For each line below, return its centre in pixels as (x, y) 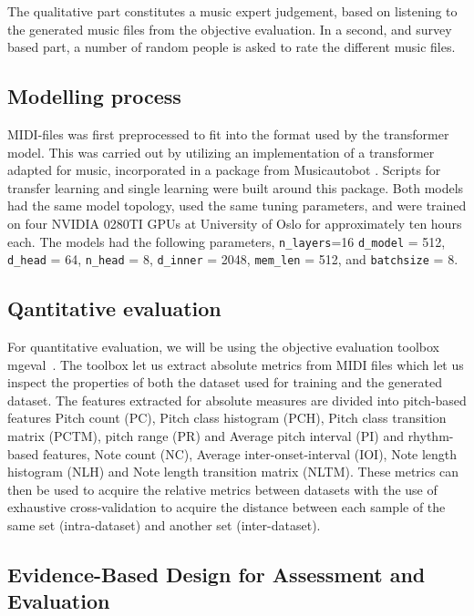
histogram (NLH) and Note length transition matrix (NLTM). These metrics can (233, 472)
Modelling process (94, 96)
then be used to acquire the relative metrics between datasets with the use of (222, 489)
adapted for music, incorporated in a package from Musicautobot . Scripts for (224, 170)
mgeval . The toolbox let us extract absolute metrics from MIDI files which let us (236, 364)
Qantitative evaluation (114, 308)
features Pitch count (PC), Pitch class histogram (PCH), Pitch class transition (227, 418)
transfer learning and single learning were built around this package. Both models (236, 187)
